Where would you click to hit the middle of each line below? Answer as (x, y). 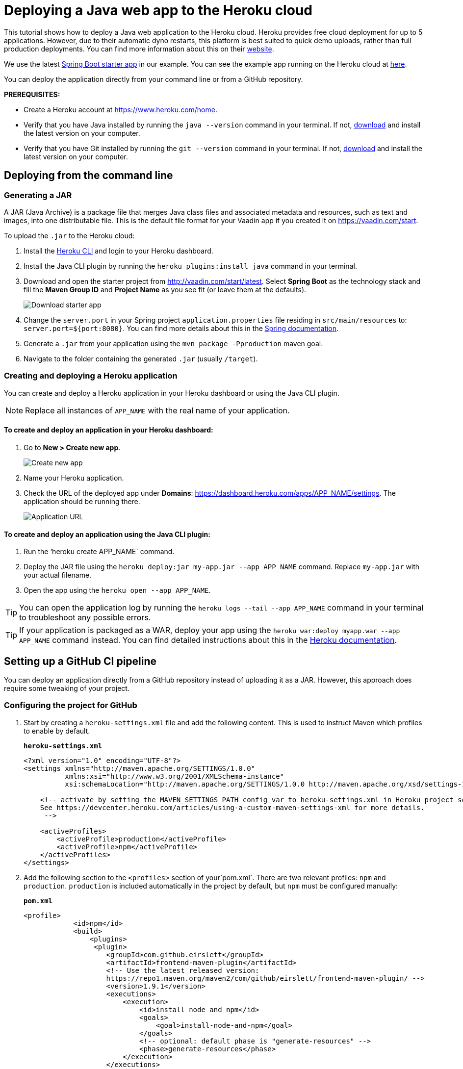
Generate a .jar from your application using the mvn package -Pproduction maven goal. (173, 343)
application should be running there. (82, 501)
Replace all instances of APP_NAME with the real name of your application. (157, 410)
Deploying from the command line (89, 176)
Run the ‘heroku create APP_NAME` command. (99, 552)
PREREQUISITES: (32, 94)
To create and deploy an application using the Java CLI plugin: (107, 534)
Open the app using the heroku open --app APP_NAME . (117, 590)
